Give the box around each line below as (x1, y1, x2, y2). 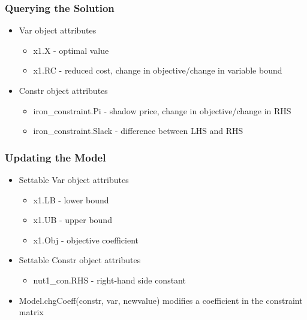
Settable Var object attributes (19, 173, 129, 185)
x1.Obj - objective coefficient (33, 233, 139, 246)
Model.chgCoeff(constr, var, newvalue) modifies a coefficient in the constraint (19, 294, 303, 306)
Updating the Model (5, 150, 106, 164)
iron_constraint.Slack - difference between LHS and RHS (33, 124, 243, 137)
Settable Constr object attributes (19, 254, 141, 266)
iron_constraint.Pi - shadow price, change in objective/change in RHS (33, 104, 291, 117)
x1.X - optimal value (33, 44, 109, 56)
